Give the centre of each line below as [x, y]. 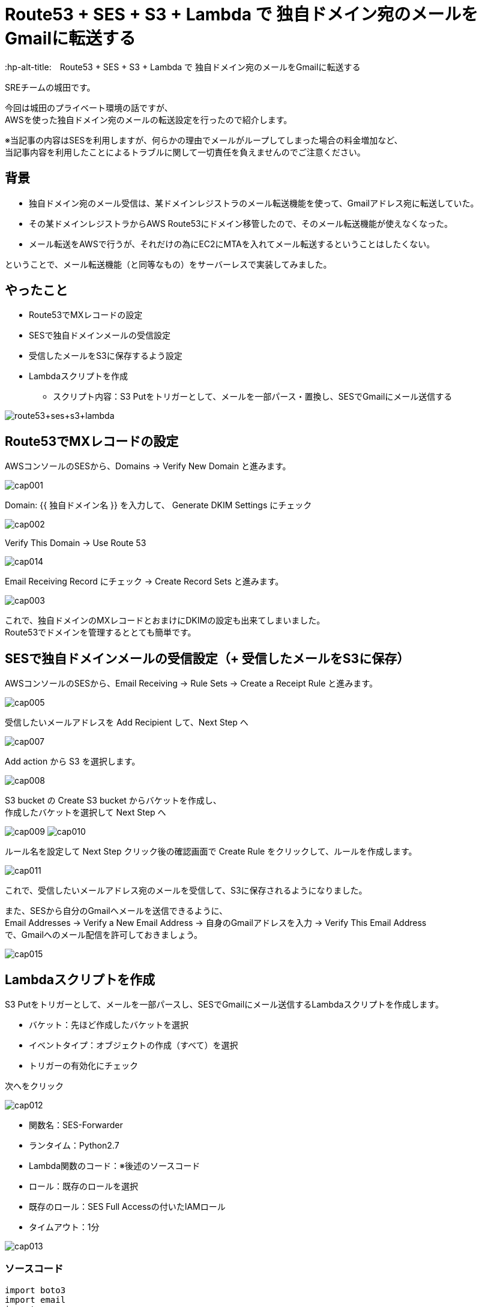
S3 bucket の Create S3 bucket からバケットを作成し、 [113, 801]
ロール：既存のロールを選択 [83, 1186]
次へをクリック [34, 1086]
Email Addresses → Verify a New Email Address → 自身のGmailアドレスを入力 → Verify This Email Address [216, 923]
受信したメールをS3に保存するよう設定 [106, 356]
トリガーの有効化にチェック [83, 1065]
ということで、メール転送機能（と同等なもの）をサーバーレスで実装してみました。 [168, 264]
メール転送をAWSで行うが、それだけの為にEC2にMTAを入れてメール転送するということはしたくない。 [232, 244]
